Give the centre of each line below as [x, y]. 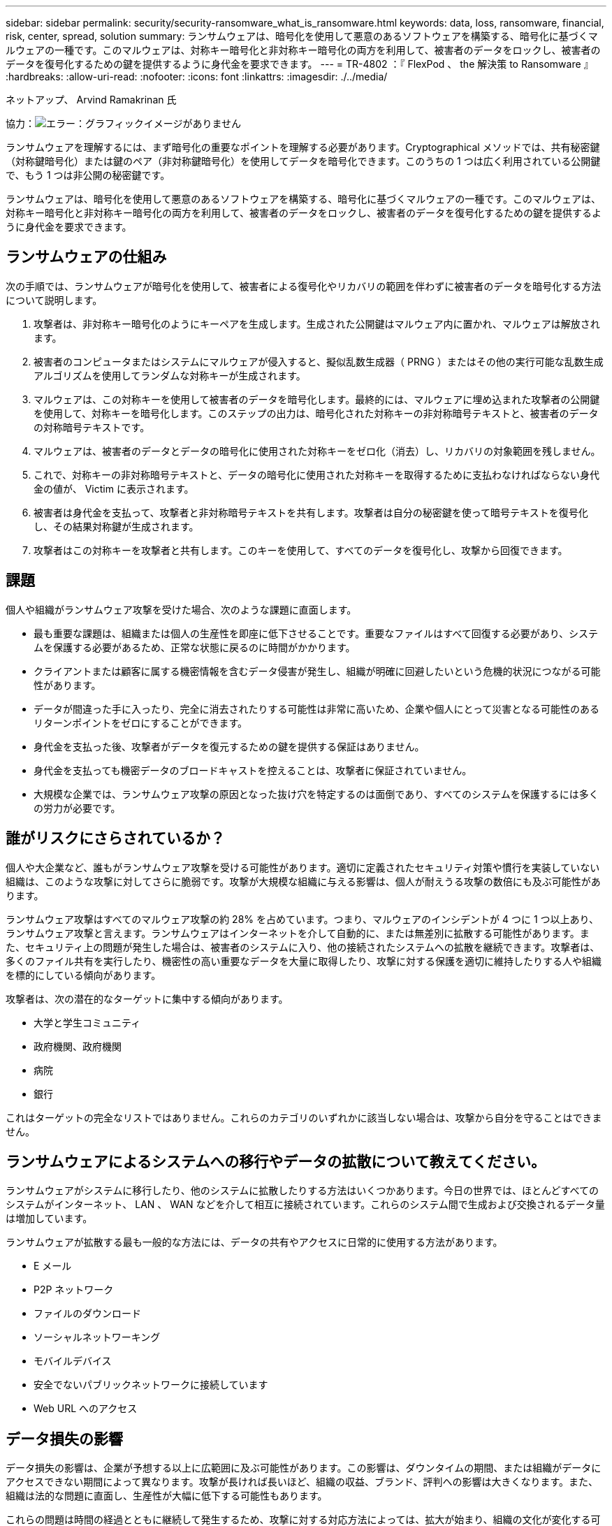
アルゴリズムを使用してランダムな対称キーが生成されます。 [170, 375]
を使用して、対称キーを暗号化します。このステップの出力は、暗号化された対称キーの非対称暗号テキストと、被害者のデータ [316, 413]
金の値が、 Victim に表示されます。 [114, 488]
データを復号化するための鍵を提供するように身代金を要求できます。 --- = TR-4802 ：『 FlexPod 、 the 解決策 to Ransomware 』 [300, 64]
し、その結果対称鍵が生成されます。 [116, 526]
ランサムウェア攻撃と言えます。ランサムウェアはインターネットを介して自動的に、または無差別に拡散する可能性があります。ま [298, 933]
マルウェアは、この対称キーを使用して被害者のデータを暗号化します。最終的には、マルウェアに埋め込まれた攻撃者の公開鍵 [317, 399]
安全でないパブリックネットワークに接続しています [151, 1385]
